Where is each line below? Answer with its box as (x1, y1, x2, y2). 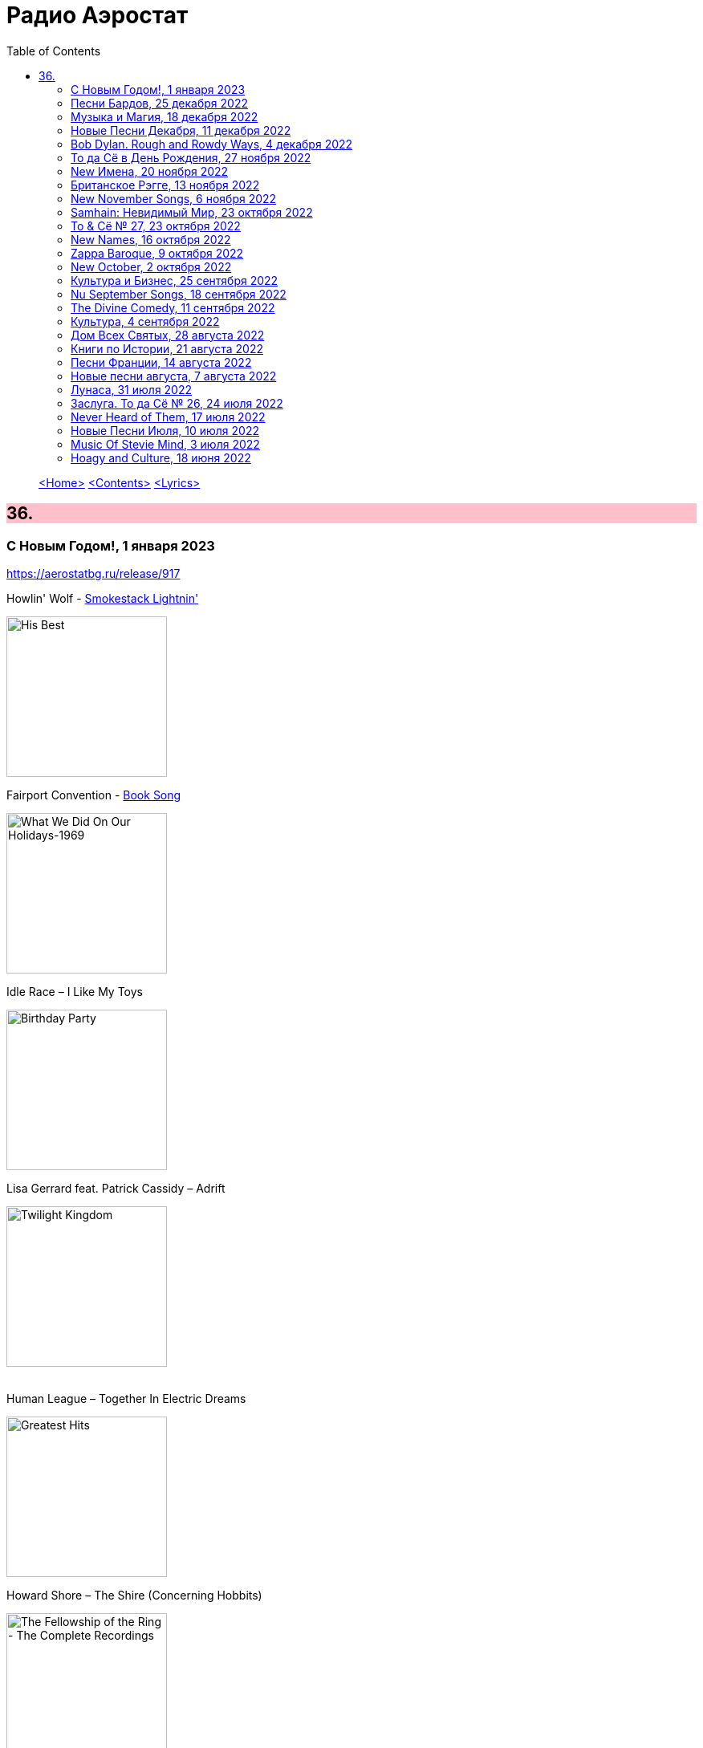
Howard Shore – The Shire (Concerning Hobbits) (6, 1587, 262, 1602)
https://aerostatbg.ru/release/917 (6, 566, 181, 580)
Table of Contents (6, 43, 101, 58)
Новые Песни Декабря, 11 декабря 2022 (71, 123, 291, 137)
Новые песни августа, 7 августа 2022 (71, 368, 277, 383)
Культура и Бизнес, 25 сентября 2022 (71, 273, 278, 287)
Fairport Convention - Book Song (6, 787, 181, 802)
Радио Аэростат (6, 2, 189, 29)
